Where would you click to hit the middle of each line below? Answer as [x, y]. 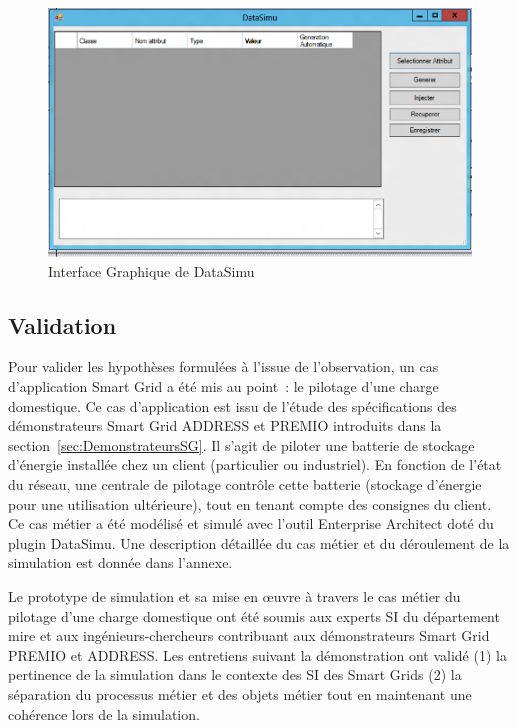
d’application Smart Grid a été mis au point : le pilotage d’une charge [223, 386]
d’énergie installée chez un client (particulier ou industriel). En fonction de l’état [255, 464]
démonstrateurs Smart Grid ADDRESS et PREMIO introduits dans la [225, 425]
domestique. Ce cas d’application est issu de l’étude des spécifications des [232, 405]
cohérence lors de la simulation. [104, 713]
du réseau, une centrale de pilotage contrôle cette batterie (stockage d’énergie [245, 483]
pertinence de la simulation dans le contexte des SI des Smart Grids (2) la [235, 674]
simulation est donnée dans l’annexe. [120, 562]
